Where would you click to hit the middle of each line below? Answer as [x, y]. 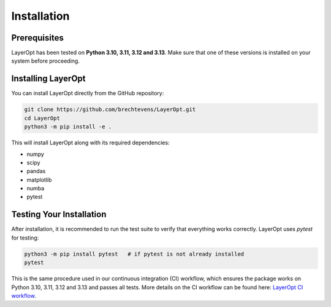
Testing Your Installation [59, 215]
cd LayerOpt [42, 118]
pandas [36, 171]
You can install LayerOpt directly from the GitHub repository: [88, 93]
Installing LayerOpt [48, 79]
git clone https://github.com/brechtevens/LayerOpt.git [110, 110]
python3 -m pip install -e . [68, 127]
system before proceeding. [45, 61]
